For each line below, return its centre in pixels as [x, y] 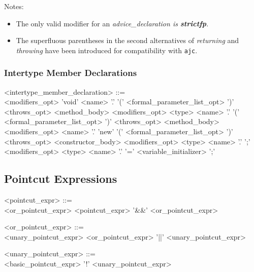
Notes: [14, 6]
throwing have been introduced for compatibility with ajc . [107, 50]
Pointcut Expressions [61, 179]
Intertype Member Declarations [71, 73]
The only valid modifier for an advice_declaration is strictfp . [112, 23]
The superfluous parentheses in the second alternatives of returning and [128, 40]
